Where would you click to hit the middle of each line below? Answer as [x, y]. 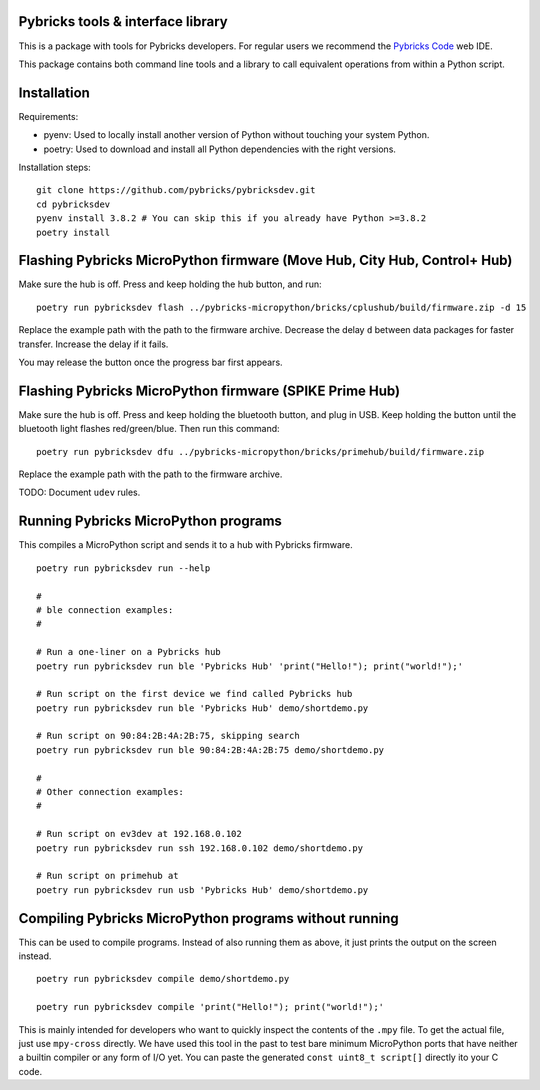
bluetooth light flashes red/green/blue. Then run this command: [149, 429]
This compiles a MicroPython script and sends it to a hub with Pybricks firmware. [186, 545]
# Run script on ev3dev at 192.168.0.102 [139, 834]
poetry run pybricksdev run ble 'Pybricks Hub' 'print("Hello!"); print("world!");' [250, 666]
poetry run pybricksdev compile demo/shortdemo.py [163, 979]
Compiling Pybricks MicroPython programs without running [208, 918]
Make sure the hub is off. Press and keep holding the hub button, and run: [170, 284]
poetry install [73, 232]
